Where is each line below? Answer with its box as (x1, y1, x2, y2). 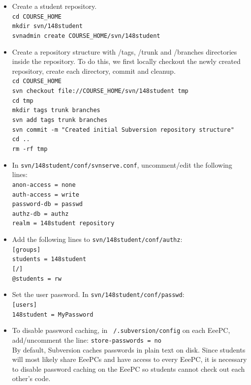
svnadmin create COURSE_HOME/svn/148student (12, 32, 160, 39)
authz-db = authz (12, 210, 69, 217)
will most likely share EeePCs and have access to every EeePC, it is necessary (12, 354, 247, 364)
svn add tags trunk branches (12, 116, 108, 123)
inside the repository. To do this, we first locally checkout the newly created (12, 56, 241, 66)
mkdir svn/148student (12, 23, 83, 30)
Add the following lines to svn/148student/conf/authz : (12, 234, 183, 244)
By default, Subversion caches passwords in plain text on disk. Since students (12, 344, 246, 355)
